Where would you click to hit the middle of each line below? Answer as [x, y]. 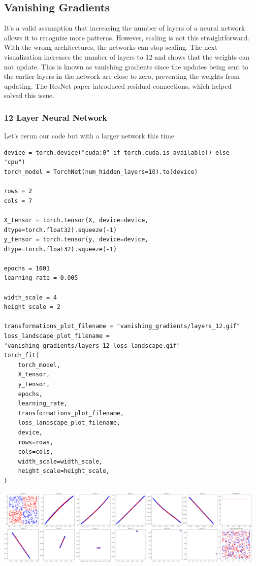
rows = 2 [18, 191]
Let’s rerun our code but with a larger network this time [89, 136]
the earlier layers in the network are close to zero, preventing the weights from [122, 76]
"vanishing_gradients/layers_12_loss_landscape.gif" [92, 346]
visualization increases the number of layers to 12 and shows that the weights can [127, 56]
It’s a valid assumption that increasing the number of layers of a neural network [125, 28]
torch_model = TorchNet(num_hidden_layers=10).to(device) [101, 172]
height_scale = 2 [32, 307]
